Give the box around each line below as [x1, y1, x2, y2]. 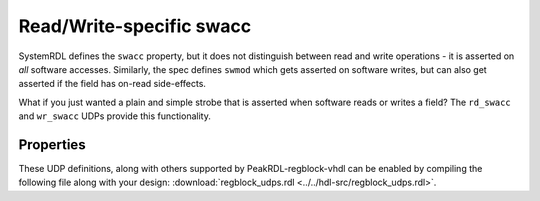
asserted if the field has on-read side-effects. [18, 78, 207, 90]
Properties [18, 136, 86, 153]
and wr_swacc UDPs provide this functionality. [18, 110, 212, 122]
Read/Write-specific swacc [18, 15, 252, 37]
